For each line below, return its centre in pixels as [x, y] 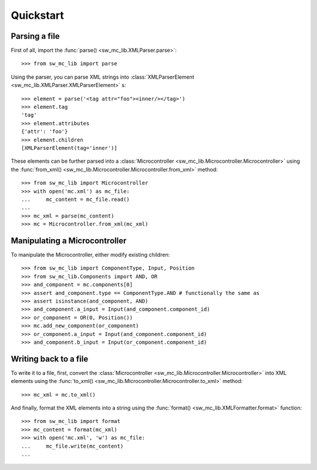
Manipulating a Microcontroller [69, 241]
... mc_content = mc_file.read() [76, 199]
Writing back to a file [50, 359]
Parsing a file [35, 36]
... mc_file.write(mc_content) [72, 446]
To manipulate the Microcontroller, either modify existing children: [90, 255]
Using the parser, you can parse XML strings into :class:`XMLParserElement [102, 77]
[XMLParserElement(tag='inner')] [69, 148]
